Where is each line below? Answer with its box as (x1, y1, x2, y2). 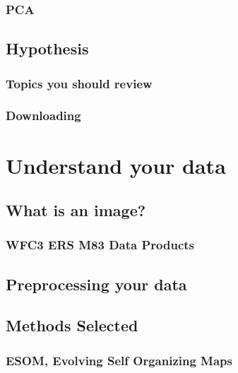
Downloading (6, 107, 81, 124)
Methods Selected (6, 314, 138, 336)
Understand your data (6, 150, 226, 179)
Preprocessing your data (6, 273, 187, 295)
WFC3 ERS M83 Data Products (6, 236, 195, 254)
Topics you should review (6, 74, 153, 92)
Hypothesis (6, 37, 89, 59)
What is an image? (6, 199, 146, 221)
